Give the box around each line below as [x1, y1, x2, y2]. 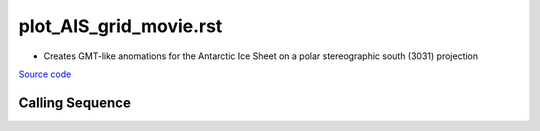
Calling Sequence [18, 94, 132, 111]
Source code [18, 68, 72, 80]
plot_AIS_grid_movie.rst [18, 15, 223, 37]
